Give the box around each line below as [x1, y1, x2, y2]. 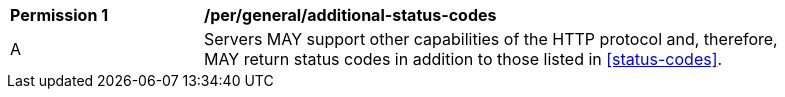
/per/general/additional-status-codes [204, 5, 497, 25]
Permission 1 [10, 5, 109, 25]
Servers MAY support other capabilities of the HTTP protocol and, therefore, [204, 29, 778, 49]
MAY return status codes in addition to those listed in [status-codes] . [204, 49, 723, 69]
